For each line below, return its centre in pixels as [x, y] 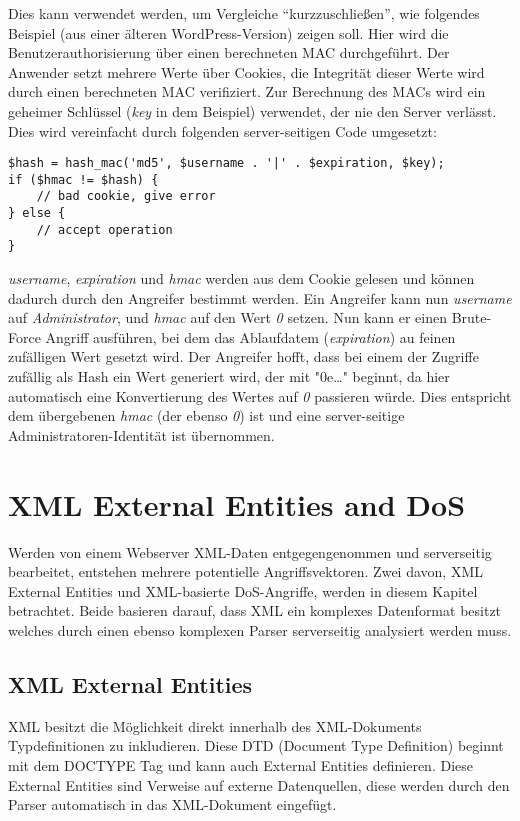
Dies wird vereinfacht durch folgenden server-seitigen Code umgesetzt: [222, 130]
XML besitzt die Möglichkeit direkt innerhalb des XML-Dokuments [215, 725]
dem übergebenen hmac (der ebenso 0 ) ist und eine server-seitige [206, 415]
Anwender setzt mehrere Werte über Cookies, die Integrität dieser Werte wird [246, 71]
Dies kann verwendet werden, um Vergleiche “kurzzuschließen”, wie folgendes [244, 13]
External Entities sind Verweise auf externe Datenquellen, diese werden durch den [259, 784]
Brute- [471, 317]
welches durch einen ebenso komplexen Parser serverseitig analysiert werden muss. [260, 629]
